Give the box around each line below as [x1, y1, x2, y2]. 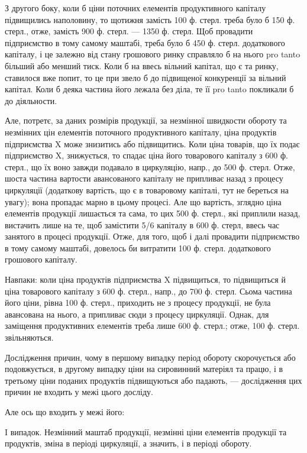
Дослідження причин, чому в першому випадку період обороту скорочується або [5, 351, 296, 363]
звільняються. [5, 331, 54, 344]
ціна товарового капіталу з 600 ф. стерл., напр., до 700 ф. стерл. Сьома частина [5, 284, 292, 297]
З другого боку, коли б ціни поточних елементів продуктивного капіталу [5, 2, 266, 14]
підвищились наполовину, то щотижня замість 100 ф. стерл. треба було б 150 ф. [5, 13, 295, 25]
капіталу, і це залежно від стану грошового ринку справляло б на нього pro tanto [5, 48, 300, 60]
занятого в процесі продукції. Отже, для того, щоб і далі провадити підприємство [5, 230, 300, 242]
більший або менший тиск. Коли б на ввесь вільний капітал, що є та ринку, [5, 59, 279, 72]
